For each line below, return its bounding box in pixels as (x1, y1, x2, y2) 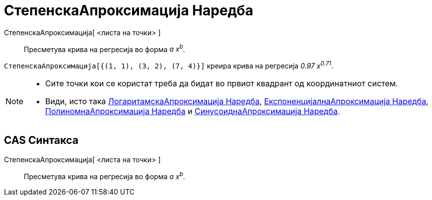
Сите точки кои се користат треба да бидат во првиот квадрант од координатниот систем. (45, 78, 398, 89)
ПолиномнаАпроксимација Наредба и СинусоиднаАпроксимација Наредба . (45, 106, 340, 117)
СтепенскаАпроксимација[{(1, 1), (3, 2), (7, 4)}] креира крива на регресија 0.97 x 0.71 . (4, 60, 334, 70)
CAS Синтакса (4, 134, 78, 147)
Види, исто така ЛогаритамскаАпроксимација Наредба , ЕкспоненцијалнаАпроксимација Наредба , (45, 96, 429, 107)
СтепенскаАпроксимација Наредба (4, 2, 253, 19)
